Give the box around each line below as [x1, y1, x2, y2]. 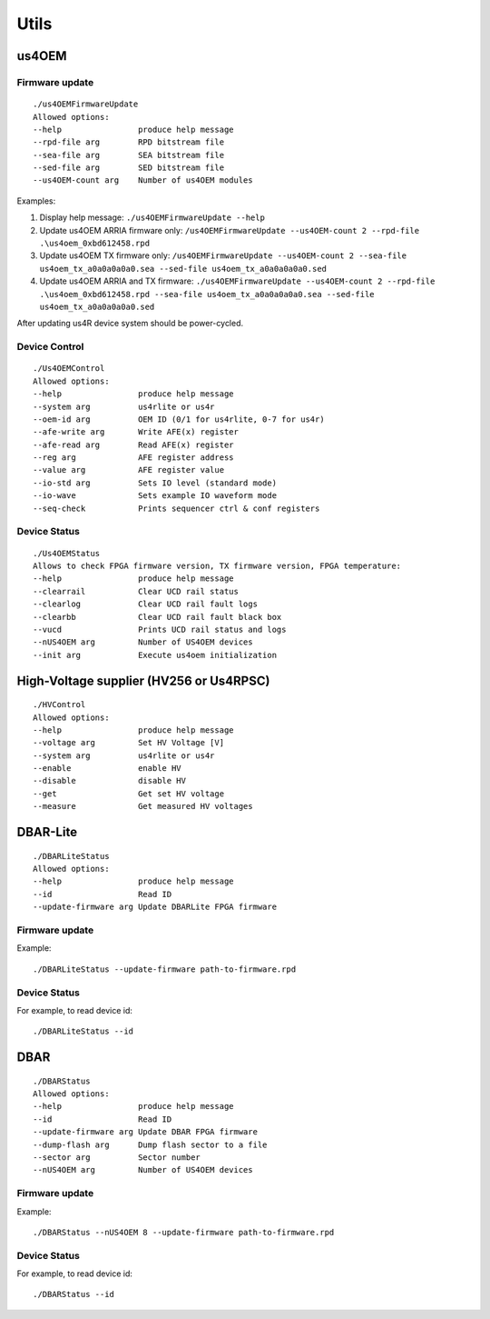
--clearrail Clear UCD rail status [33, 586, 240, 596]
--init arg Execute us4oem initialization [33, 650, 277, 660]
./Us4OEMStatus [33, 548, 101, 558]
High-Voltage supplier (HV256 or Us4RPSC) [16, 673, 270, 688]
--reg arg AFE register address [33, 453, 235, 463]
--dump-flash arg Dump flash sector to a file [33, 1139, 268, 1150]
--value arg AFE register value [33, 465, 225, 475]
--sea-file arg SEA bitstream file [33, 150, 225, 160]
